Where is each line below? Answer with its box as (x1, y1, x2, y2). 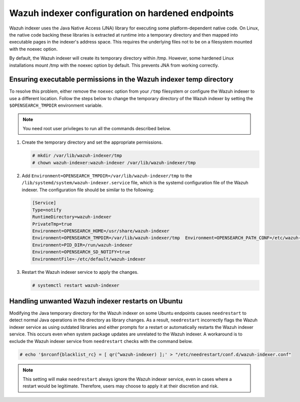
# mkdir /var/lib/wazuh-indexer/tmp (32, 153, 122, 159)
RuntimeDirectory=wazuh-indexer (32, 214, 112, 220)
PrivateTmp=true (32, 221, 72, 227)
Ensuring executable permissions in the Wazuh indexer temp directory (9, 75, 233, 84)
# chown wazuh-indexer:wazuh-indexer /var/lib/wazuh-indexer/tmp (32, 160, 196, 165)
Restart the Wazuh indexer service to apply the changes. (21, 269, 138, 275)
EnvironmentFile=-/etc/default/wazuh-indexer (32, 256, 146, 262)
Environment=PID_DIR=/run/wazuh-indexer (32, 242, 132, 248)
